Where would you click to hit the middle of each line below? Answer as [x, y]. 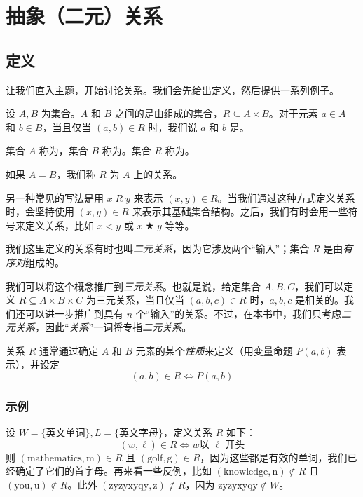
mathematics [54, 458]
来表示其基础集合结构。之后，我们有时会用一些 [240, 211]
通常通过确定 [68, 350]
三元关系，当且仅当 [140, 300]
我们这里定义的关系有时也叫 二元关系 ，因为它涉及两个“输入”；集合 [158, 248]
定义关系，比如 [59, 225]
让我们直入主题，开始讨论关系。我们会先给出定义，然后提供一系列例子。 [172, 89]
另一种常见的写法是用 [55, 197]
